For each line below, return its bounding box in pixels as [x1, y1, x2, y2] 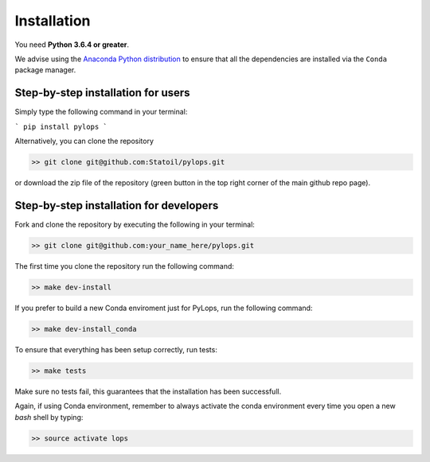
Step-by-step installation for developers [14, 199, 219, 212]
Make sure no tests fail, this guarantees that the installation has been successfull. [14, 386, 282, 396]
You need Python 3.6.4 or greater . [14, 40, 130, 49]
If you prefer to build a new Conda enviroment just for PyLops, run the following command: [14, 303, 313, 313]
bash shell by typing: [14, 412, 84, 421]
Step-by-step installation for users [14, 86, 190, 99]
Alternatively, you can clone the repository [14, 136, 154, 146]
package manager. [14, 65, 76, 75]
